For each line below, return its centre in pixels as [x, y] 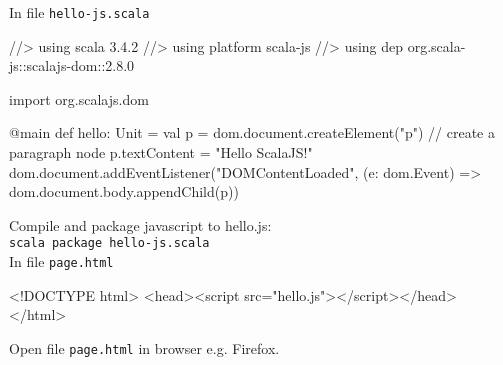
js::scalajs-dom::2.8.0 [72, 65]
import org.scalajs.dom [79, 98]
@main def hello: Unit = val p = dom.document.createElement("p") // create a [252, 132]
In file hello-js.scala [79, 12]
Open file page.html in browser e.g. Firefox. [144, 347]
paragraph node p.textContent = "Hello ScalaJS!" [161, 152]
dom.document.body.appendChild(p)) [124, 191]
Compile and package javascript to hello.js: [140, 224]
